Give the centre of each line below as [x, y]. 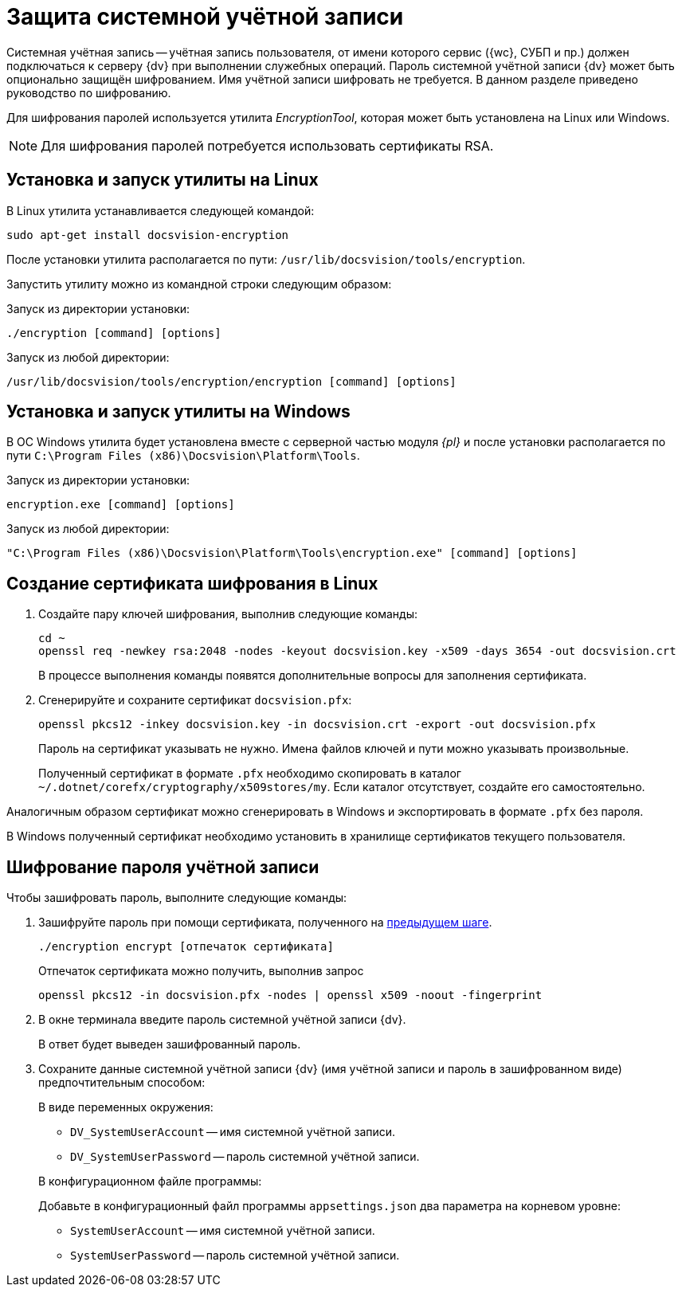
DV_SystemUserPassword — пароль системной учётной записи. [245, 1157]
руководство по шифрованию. [89, 92]
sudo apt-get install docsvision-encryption [148, 235]
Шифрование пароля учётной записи [163, 867]
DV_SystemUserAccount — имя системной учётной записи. [233, 1132]
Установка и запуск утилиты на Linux [163, 180]
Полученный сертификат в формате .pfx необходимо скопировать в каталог [250, 774]
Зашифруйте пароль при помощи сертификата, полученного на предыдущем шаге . [265, 923]
